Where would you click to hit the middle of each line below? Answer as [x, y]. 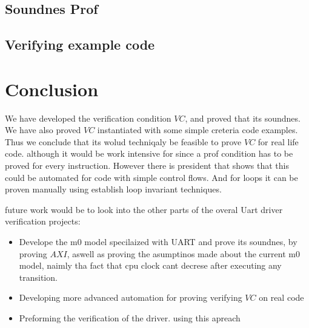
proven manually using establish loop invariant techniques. [113, 189]
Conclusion [52, 89]
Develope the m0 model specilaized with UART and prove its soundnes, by [158, 242]
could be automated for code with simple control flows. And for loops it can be [151, 177]
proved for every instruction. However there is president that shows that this [147, 166]
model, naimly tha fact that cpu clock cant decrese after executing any [150, 265]
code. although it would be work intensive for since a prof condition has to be [149, 153]
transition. [38, 277]
